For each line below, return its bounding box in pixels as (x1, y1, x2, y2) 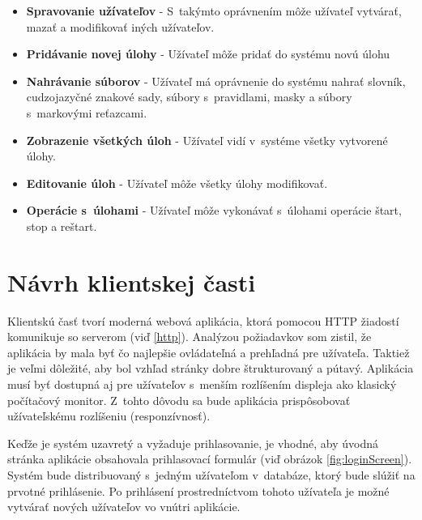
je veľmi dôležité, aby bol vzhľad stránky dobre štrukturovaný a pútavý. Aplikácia (7, 360, 414, 377)
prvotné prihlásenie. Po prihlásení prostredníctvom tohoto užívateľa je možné (7, 482, 390, 499)
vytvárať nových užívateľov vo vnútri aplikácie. (7, 498, 241, 515)
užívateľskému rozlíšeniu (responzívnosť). (7, 407, 211, 424)
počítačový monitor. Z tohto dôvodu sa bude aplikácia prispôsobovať (7, 391, 351, 408)
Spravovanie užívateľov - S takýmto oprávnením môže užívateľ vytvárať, (26, 2, 402, 19)
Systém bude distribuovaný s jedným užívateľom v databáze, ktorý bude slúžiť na (7, 467, 416, 483)
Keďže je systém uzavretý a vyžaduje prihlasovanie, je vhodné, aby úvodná (7, 434, 379, 451)
